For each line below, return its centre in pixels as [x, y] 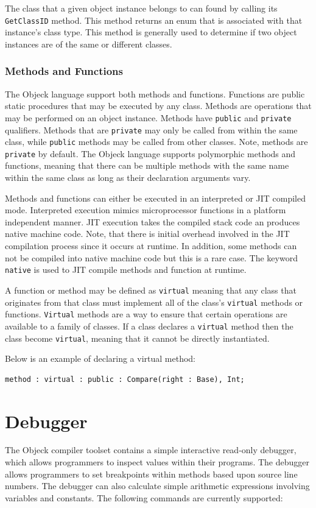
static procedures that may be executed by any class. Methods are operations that [158, 106]
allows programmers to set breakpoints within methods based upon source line [151, 474]
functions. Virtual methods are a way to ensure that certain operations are [146, 314]
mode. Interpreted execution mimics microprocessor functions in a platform [146, 210]
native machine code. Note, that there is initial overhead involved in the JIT [147, 234]
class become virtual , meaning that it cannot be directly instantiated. [137, 338]
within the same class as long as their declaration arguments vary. [128, 178]
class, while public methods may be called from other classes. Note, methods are [156, 142]
